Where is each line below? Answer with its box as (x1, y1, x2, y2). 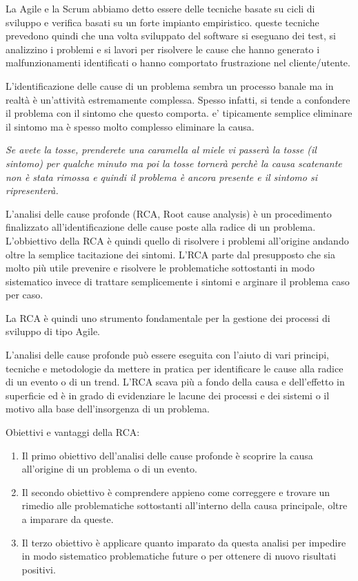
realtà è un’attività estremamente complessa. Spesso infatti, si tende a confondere (6, 92, 350, 106)
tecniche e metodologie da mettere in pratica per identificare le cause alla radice (6, 361, 344, 375)
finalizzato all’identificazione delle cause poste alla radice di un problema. (6, 220, 316, 234)
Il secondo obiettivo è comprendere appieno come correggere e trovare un (21, 484, 330, 499)
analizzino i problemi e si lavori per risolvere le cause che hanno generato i (6, 41, 320, 56)
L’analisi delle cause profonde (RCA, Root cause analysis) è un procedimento (6, 206, 332, 220)
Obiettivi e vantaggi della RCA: (6, 425, 140, 439)
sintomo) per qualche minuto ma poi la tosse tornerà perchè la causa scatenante (6, 155, 342, 170)
